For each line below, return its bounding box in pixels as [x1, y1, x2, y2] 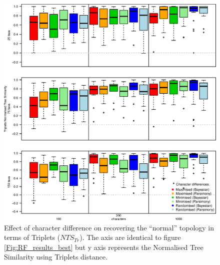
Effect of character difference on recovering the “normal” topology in [4, 222, 214, 232]
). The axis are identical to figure [79, 232, 181, 242]
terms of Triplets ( [4, 232, 60, 242]
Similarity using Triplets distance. [4, 251, 107, 262]
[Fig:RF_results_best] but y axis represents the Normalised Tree [4, 241, 203, 252]
